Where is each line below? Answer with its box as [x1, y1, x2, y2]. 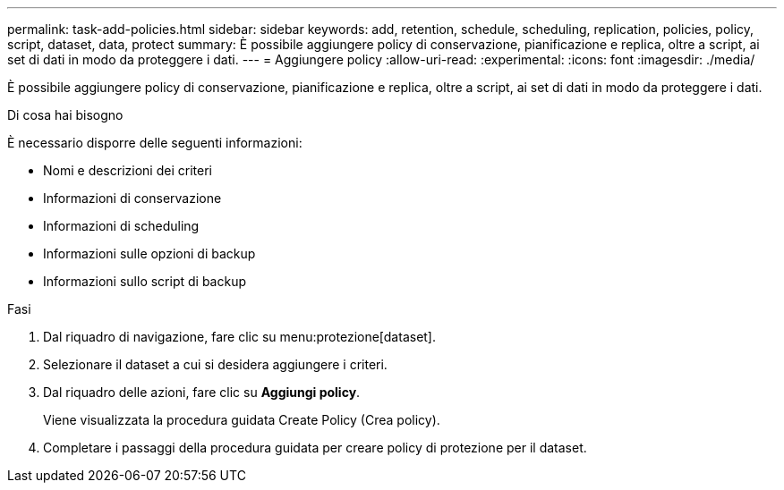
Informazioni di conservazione [43, 190, 222, 206]
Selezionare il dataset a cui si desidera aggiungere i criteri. [43, 357, 388, 372]
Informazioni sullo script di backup [43, 274, 246, 289]
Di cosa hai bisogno [7, 107, 124, 122]
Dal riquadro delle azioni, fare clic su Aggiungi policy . [43, 384, 361, 400]
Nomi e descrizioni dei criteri [43, 163, 212, 178]
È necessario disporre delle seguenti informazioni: [7, 135, 303, 150]
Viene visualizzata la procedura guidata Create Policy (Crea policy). [43, 412, 440, 427]
